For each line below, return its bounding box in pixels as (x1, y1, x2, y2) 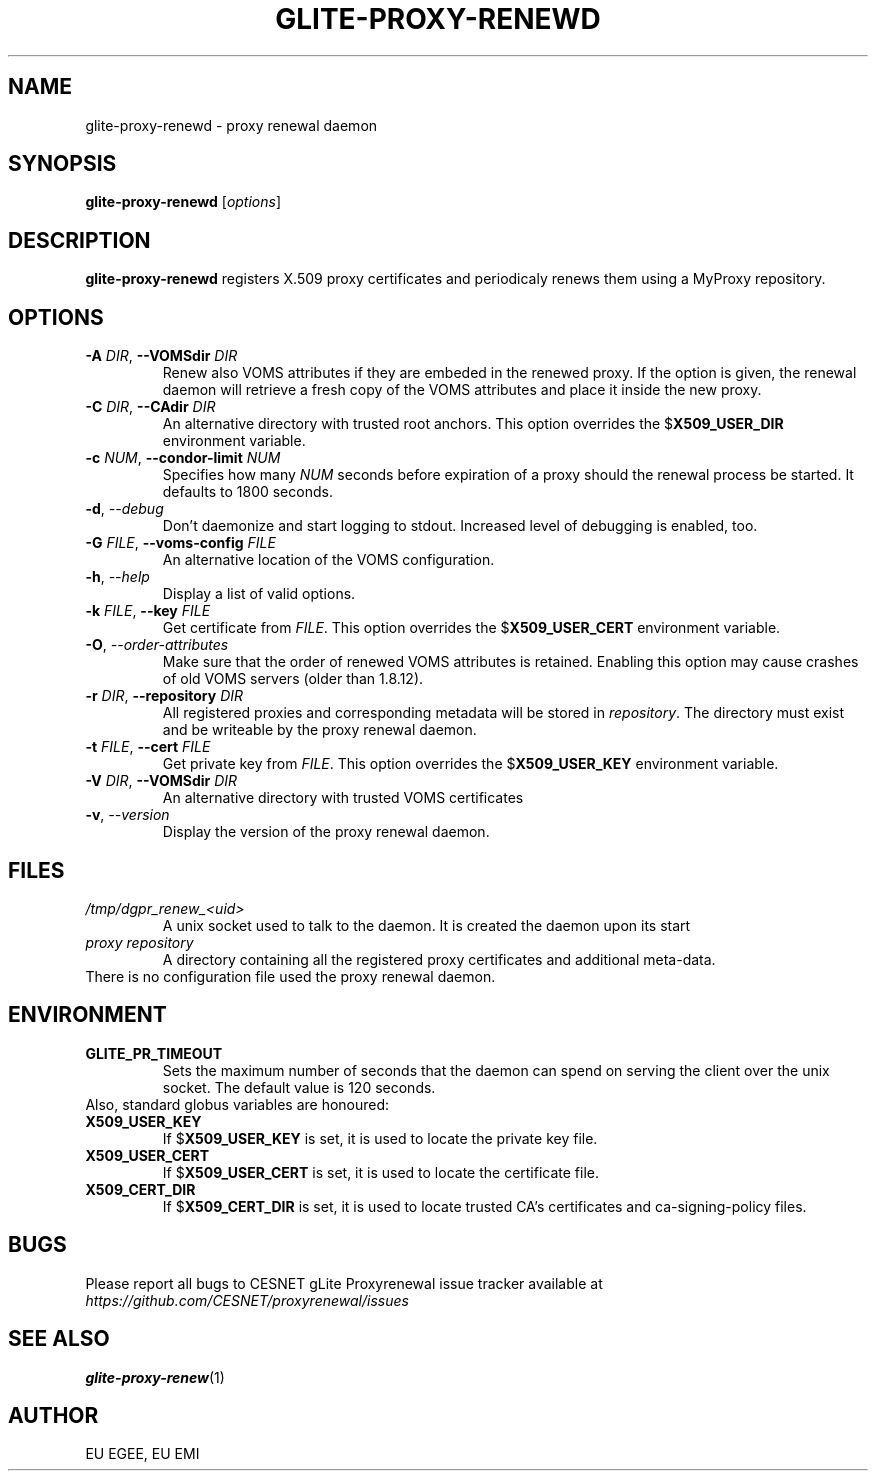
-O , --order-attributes (85, 636, 229, 654)
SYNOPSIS (8, 151, 117, 177)
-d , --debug (85, 500, 164, 518)
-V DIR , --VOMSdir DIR (85, 772, 238, 790)
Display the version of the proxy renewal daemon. (162, 823, 490, 841)
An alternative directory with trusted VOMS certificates (162, 789, 524, 807)
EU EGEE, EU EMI (85, 1445, 200, 1463)
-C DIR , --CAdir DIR (85, 398, 216, 416)
